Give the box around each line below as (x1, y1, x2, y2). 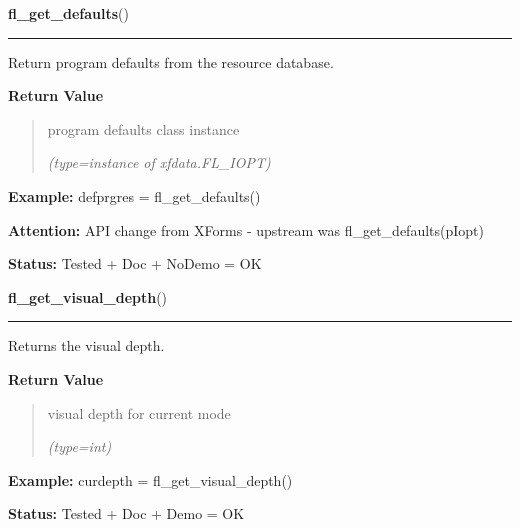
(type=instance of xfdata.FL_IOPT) (47, 152, 271, 173)
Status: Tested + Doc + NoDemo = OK (8, 253, 262, 274)
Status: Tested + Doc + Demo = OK (8, 503, 245, 524)
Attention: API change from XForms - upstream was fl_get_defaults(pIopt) (8, 219, 484, 240)
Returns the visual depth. (8, 335, 165, 356)
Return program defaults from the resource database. (8, 51, 334, 72)
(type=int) (47, 436, 112, 457)
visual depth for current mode (47, 402, 231, 423)
